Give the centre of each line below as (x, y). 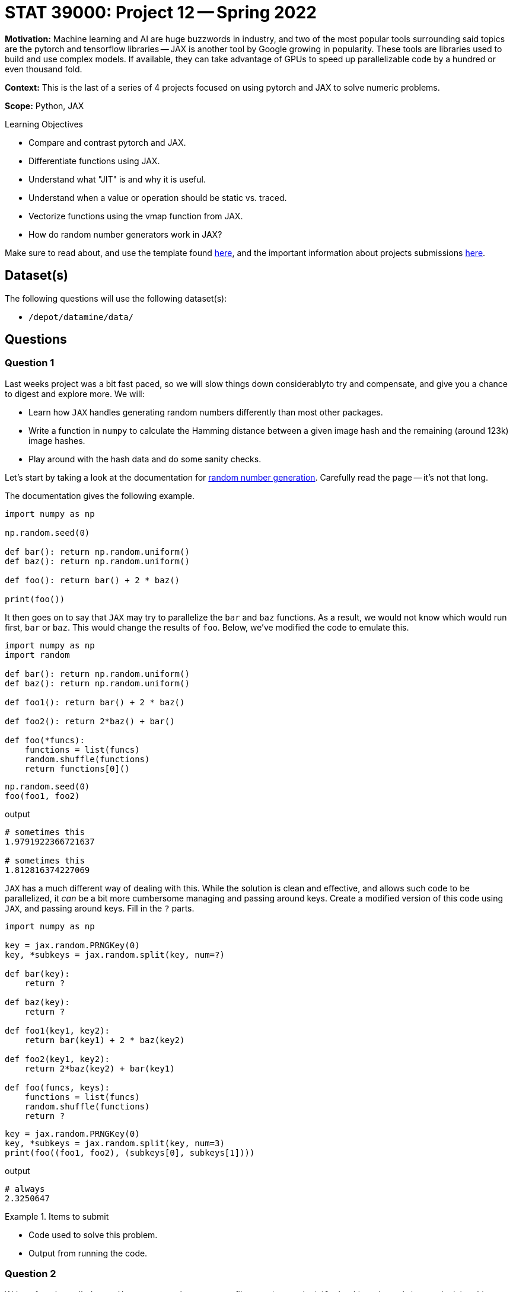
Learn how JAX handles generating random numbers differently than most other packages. (206, 412)
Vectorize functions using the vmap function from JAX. (136, 216)
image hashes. (57, 440)
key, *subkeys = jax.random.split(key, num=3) (115, 1143)
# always (25, 1189)
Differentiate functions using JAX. (94, 161)
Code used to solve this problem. (93, 1235)
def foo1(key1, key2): (58, 1030)
